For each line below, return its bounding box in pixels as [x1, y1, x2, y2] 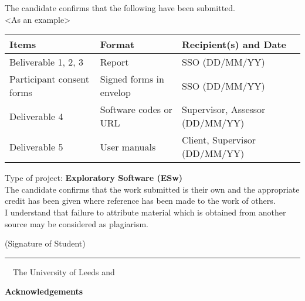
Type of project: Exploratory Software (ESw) [5, 172, 183, 184]
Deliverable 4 [9, 109, 63, 123]
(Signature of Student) [5, 237, 86, 249]
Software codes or [100, 102, 172, 117]
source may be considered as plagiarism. [5, 217, 149, 230]
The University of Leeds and [12, 265, 115, 278]
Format [100, 37, 135, 52]
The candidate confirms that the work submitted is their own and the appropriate [5, 183, 300, 195]
